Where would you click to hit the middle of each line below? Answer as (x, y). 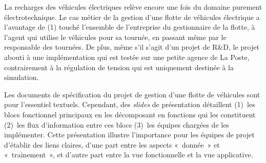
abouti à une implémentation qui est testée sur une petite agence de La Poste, (127, 57)
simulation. (22, 77)
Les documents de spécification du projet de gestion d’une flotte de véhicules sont (132, 94)
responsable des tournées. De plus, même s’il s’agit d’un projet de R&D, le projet (132, 47)
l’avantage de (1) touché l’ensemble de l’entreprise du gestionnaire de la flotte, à (130, 27)
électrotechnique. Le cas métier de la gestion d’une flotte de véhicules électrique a (132, 17)
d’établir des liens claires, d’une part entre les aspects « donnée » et (112, 144)
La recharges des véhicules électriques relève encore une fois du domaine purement (133, 7)
